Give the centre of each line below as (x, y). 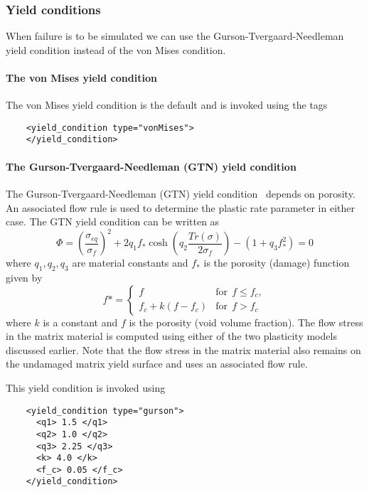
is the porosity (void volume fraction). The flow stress (246, 322)
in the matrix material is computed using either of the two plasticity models (171, 336)
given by (24, 277)
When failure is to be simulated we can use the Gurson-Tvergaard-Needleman (175, 36)
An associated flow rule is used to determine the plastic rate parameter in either (180, 207)
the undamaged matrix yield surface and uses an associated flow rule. (157, 364)
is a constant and (80, 322)
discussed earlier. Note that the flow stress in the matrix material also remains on (183, 349)
